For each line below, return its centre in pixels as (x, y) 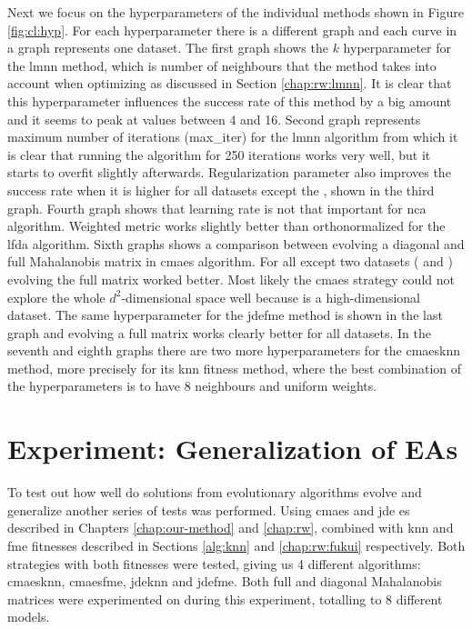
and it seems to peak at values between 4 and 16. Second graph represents (214, 119)
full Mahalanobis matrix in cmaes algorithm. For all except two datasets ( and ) (230, 261)
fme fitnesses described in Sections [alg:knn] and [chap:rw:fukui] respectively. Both (236, 545)
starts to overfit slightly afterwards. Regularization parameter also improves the (229, 172)
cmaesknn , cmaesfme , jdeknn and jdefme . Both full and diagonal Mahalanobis (225, 581)
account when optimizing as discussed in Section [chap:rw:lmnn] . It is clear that (230, 83)
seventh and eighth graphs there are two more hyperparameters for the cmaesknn (234, 350)
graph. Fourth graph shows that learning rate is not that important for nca (217, 208)
